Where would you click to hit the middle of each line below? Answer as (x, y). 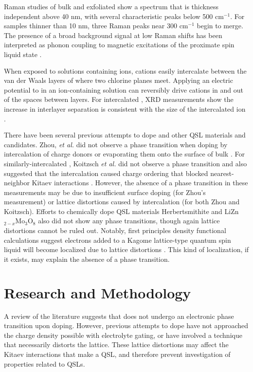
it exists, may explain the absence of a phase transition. (87, 259)
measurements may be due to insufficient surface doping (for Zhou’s (105, 192)
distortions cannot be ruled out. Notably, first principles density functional (115, 230)
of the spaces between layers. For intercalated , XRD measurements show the (119, 99)
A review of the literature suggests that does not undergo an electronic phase (119, 316)
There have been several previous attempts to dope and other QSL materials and (125, 135)
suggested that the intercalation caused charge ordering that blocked (106, 173)
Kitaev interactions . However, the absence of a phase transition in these (140, 183)
